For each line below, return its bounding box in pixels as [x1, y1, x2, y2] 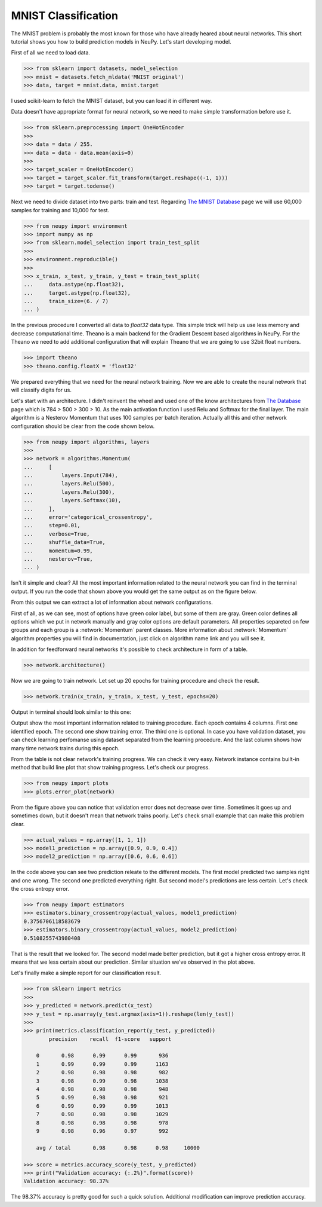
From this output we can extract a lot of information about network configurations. [11, 598, 213, 606]
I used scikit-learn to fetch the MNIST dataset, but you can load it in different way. [11, 97, 212, 105]
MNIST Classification [11, 9, 119, 22]
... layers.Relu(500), [23, 480, 116, 487]
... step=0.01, [23, 522, 80, 529]
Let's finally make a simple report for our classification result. [11, 969, 162, 977]
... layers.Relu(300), [23, 488, 116, 496]
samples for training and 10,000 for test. [11, 206, 110, 213]
